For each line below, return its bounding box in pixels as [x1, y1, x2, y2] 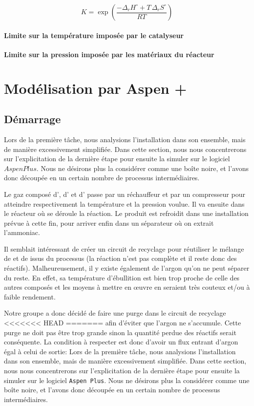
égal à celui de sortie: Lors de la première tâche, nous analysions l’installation [4, 346, 236, 356]
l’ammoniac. [4, 227, 40, 237]
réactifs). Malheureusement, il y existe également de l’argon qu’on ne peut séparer [4, 263, 250, 273]
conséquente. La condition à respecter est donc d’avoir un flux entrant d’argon [4, 337, 238, 347]
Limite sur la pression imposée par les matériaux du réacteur [4, 49, 214, 59]
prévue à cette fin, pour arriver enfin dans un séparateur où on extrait [4, 217, 214, 228]
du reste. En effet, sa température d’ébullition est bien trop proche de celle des [4, 272, 240, 282]
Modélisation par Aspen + [4, 78, 187, 98]
